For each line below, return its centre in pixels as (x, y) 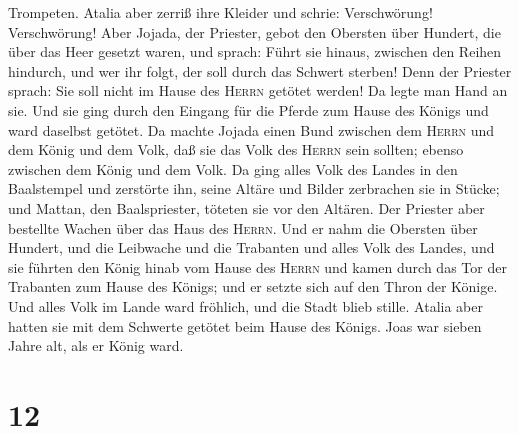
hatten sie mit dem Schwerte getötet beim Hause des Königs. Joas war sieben (245, 325)
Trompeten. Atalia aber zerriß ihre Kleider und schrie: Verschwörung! (220, 12)
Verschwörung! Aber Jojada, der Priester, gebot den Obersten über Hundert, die (254, 31)
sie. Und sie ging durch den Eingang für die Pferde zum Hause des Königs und (248, 109)
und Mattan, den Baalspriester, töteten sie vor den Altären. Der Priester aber (246, 207)
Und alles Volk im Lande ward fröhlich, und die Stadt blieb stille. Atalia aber (245, 305)
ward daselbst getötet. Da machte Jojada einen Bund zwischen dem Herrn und (251, 129)
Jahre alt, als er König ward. (96, 345)
